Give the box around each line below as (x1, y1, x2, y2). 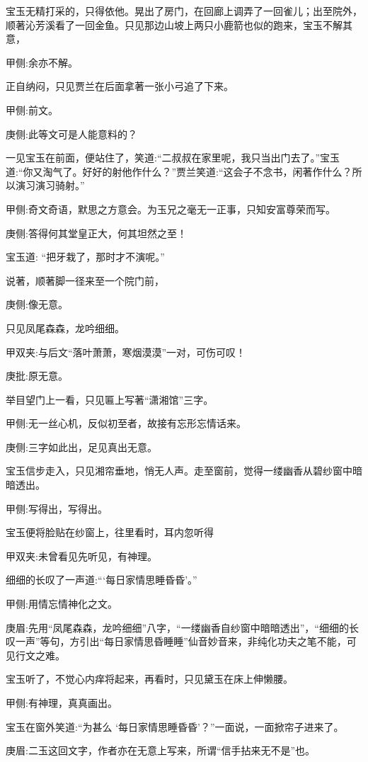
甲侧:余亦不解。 (6, 55, 78, 69)
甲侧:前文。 (6, 102, 58, 117)
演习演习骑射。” (15, 178, 85, 193)
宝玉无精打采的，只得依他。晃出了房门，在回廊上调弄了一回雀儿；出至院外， (6, 4, 362, 18)
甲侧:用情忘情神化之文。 (6, 596, 117, 611)
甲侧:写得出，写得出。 (6, 501, 108, 516)
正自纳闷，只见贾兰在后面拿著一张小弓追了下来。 (6, 79, 234, 93)
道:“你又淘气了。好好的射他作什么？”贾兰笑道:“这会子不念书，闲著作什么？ (6, 164, 352, 178)
